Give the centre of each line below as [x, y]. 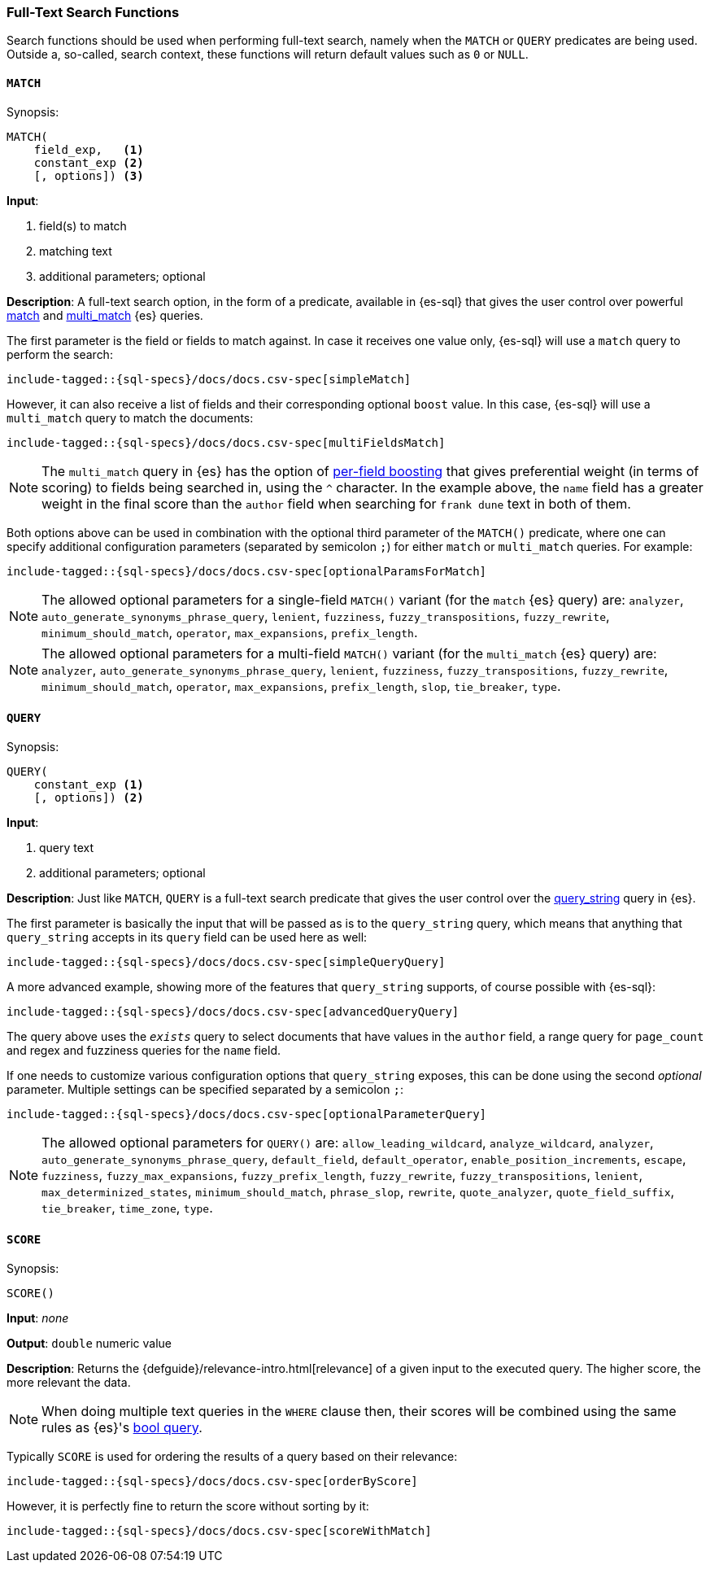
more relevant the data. [69, 1383]
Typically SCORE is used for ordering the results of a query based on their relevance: [232, 1457]
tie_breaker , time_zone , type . [127, 1207]
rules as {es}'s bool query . [122, 1428]
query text [67, 847]
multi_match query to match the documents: [130, 417]
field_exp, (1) [89, 149]
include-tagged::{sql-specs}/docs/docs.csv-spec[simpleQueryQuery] [226, 962]
